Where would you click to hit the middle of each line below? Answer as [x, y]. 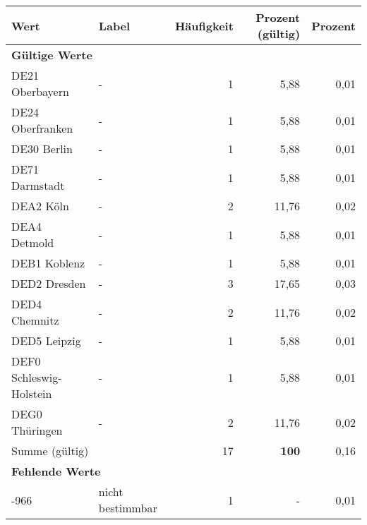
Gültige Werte [52, 55]
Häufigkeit [204, 25]
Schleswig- [37, 377]
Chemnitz [35, 320]
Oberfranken [42, 128]
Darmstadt [38, 185]
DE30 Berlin [42, 149]
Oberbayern [40, 91]
